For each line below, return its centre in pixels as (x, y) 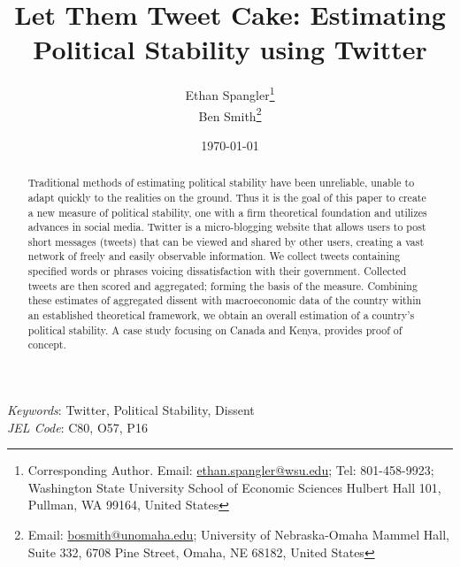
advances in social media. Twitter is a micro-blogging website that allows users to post (227, 227)
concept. (47, 345)
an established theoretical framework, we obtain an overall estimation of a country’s (221, 315)
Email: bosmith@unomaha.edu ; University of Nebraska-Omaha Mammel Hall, (238, 535)
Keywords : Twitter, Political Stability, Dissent (131, 410)
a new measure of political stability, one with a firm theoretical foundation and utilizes (227, 212)
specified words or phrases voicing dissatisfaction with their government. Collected (217, 271)
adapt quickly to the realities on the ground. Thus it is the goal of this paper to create (227, 197)
